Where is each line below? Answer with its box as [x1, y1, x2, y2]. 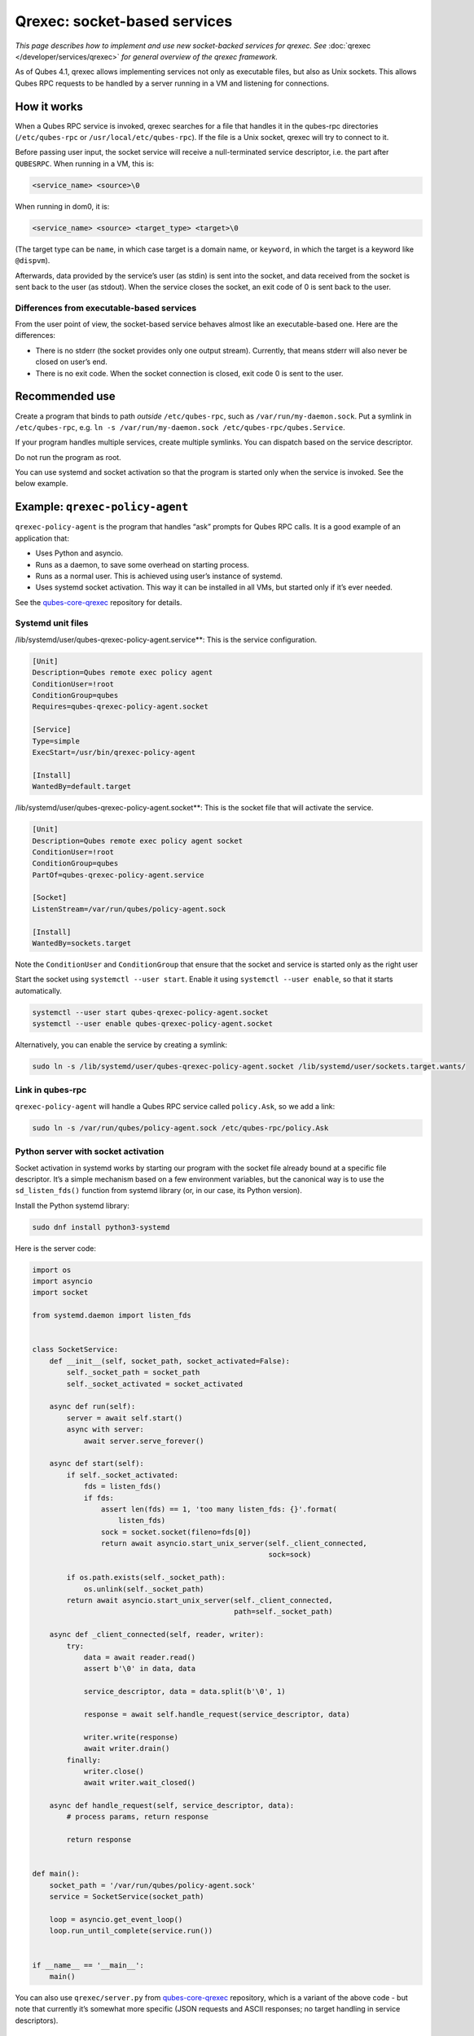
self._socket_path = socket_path [66, 1368, 200, 1377]
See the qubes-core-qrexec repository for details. [15, 597, 182, 607]
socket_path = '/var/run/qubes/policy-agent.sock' [49, 1880, 256, 1889]
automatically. [15, 985, 63, 995]
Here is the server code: [15, 1243, 97, 1253]
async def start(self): [49, 1459, 144, 1468]
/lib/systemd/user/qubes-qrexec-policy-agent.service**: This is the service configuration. [15, 634, 318, 644]
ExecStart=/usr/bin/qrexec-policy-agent [32, 748, 195, 757]
